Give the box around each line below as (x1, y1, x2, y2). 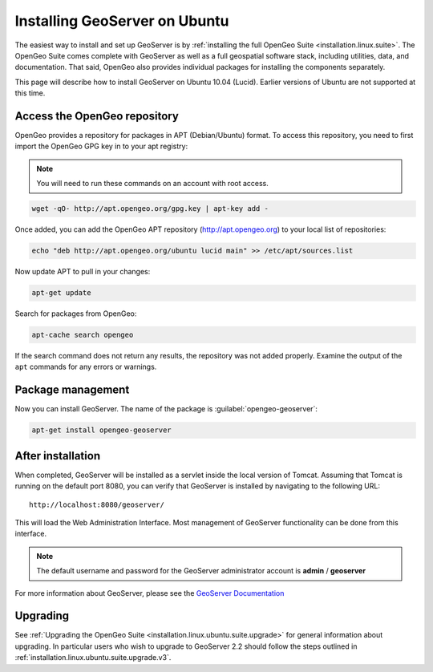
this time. (14, 88, 46, 98)
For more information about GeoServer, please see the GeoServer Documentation (14, 588, 285, 597)
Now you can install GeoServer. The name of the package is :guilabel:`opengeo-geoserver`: (14, 404, 318, 414)
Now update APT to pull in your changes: (14, 267, 151, 277)
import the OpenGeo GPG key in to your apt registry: (14, 141, 188, 152)
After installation (14, 449, 100, 463)
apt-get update (31, 289, 91, 298)
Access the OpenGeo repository (14, 109, 180, 123)
